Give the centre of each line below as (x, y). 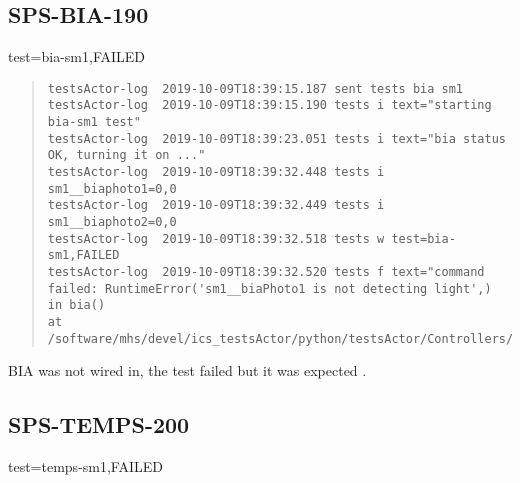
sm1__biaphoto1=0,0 (112, 188)
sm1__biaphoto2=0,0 (112, 222)
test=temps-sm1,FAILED (85, 466)
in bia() (76, 305)
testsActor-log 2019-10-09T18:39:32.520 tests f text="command (266, 272)
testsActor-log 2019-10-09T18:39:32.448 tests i (216, 172)
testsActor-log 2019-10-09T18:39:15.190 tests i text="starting (269, 105)
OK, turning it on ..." (126, 155)
